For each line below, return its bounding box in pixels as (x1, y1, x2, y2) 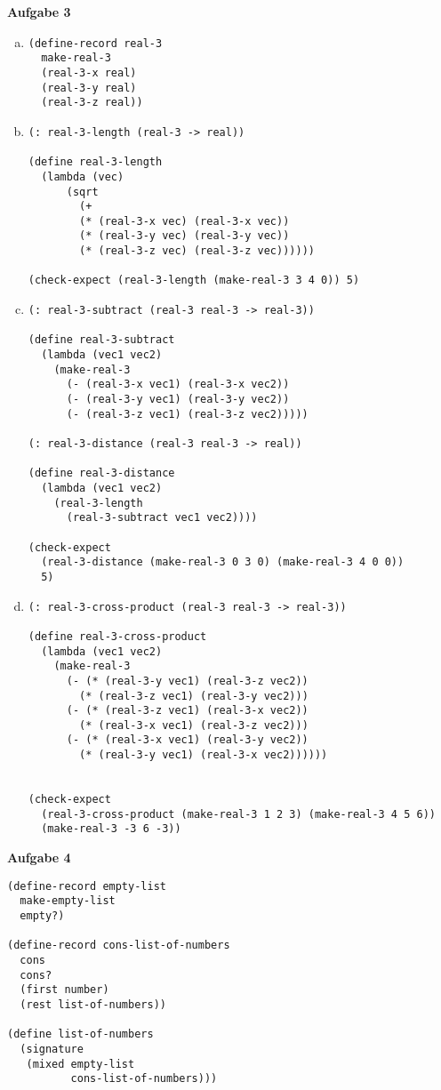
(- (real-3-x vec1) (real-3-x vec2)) (66, 378, 290, 391)
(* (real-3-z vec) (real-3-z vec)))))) (79, 244, 315, 258)
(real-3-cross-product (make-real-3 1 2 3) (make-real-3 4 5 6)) (41, 807, 436, 821)
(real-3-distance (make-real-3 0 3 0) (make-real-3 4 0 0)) (41, 556, 405, 569)
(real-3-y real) (41, 81, 137, 94)
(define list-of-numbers (7, 1028, 154, 1041)
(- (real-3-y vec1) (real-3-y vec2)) (66, 393, 290, 406)
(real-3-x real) (41, 66, 137, 79)
